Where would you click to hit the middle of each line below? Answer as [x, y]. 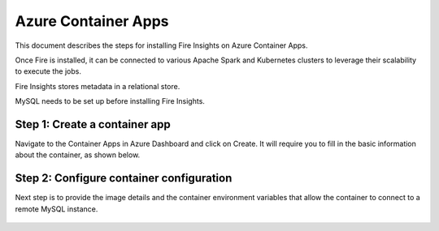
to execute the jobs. [48, 71]
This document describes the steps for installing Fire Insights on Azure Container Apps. [161, 45]
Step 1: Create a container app [93, 124]
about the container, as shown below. [78, 155]
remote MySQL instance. [57, 209]
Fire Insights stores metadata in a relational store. [98, 86]
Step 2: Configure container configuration [124, 178]
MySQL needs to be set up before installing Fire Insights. [110, 101]
